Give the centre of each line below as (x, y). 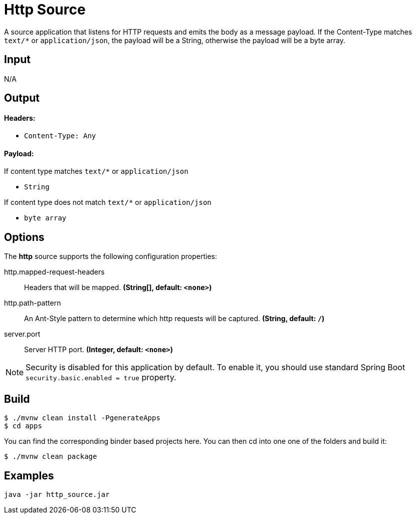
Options (24, 237)
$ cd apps (23, 426)
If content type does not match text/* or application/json (108, 202)
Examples (29, 475)
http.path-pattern (33, 303)
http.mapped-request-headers (54, 272)
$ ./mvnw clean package (51, 457)
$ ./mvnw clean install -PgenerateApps (82, 418)
